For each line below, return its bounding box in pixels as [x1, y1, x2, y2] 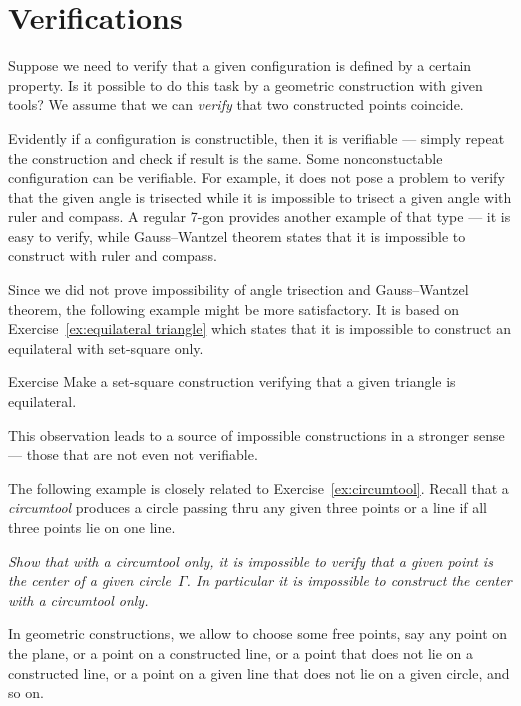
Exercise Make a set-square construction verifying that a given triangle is [8, 371, 456, 392]
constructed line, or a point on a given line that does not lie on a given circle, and [8, 662, 510, 683]
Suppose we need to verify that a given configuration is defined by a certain [8, 55, 472, 76]
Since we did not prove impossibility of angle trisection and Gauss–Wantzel [8, 279, 469, 300]
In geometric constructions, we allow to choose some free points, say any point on [8, 623, 508, 644]
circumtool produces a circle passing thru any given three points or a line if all [8, 497, 488, 518]
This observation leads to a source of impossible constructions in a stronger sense [8, 424, 505, 445]
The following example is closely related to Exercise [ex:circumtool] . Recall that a [8, 477, 509, 498]
